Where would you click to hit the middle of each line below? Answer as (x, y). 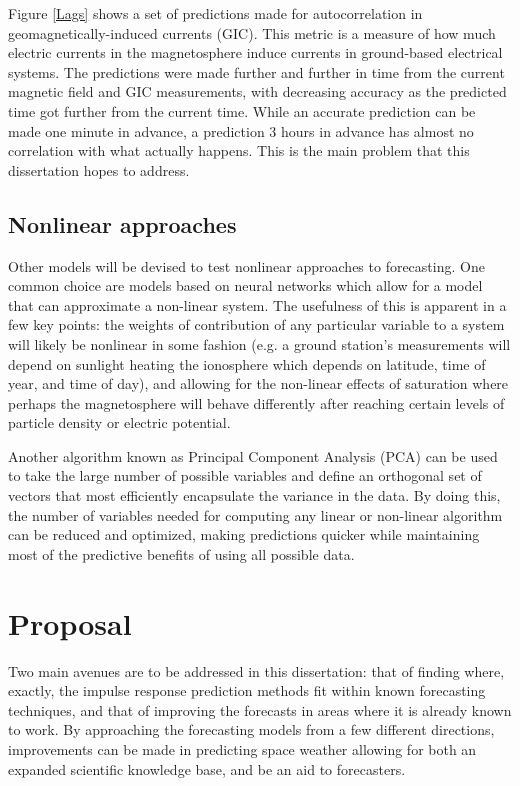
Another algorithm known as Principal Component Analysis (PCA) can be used (253, 455)
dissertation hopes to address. (99, 169)
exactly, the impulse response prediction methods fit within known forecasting (247, 690)
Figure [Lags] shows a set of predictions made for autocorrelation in (215, 13)
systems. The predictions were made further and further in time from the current (256, 71)
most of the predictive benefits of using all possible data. (181, 553)
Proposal (70, 622)
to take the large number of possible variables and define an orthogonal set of (245, 475)
